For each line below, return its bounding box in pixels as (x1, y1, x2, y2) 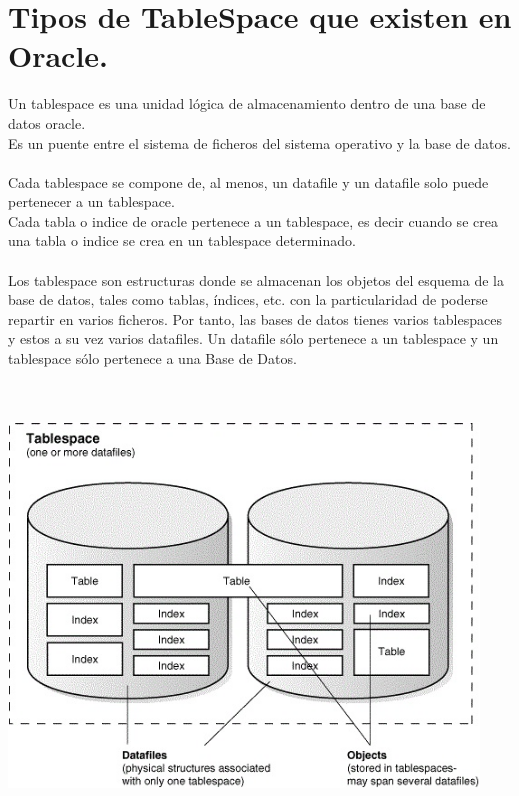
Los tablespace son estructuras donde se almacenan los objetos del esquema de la (8, 269, 504, 290)
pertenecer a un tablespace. (8, 191, 175, 212)
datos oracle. (8, 112, 86, 133)
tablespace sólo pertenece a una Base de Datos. (8, 348, 297, 369)
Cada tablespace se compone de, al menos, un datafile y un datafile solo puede (8, 171, 489, 192)
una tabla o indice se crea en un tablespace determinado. (8, 230, 356, 251)
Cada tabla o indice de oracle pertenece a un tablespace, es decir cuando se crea (8, 210, 498, 231)
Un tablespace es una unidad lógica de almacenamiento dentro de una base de (8, 93, 486, 114)
